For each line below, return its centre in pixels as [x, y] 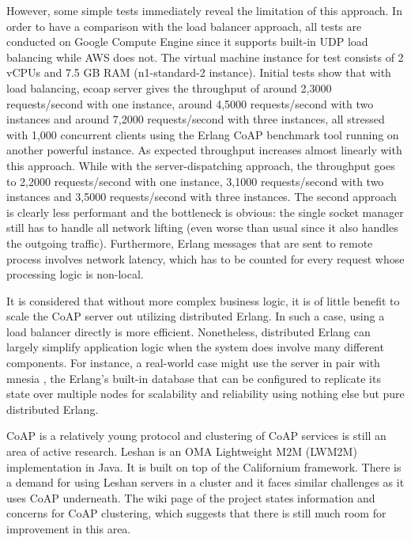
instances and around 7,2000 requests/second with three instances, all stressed [196, 119]
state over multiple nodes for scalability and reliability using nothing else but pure [205, 394]
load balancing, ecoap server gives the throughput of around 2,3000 [169, 87]
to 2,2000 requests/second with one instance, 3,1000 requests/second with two [195, 181]
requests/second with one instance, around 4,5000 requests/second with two [190, 103]
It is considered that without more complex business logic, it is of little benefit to [203, 300]
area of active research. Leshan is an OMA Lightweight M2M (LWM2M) [182, 451]
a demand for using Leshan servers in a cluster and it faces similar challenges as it [205, 482]
